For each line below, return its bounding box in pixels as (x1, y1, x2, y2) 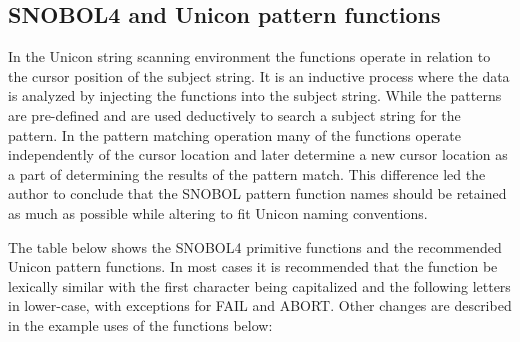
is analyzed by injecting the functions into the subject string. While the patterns (8, 85, 502, 106)
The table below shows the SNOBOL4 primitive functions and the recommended (8, 236, 502, 257)
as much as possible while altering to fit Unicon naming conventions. (8, 202, 428, 223)
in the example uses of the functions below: (8, 314, 273, 335)
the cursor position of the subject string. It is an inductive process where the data (8, 65, 510, 86)
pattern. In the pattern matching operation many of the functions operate (8, 124, 461, 145)
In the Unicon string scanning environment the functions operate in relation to (8, 46, 491, 67)
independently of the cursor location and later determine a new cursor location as (8, 144, 508, 165)
